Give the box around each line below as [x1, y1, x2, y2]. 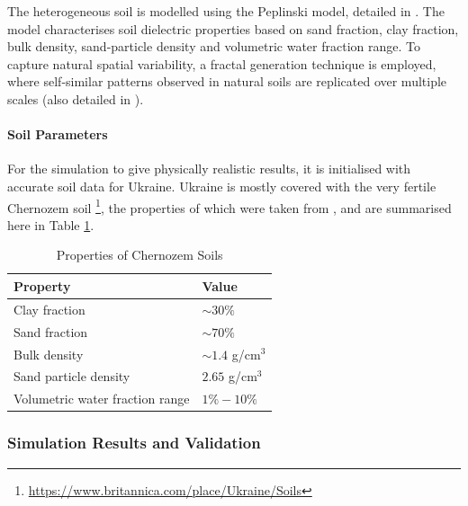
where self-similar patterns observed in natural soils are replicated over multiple [7, 72, 447, 91]
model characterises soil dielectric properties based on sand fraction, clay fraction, [7, 19, 459, 38]
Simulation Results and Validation [7, 431, 261, 454]
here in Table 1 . [7, 215, 94, 234]
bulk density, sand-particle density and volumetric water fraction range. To [7, 37, 420, 56]
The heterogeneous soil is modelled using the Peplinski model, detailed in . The [7, 2, 445, 20]
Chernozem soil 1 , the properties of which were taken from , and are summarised [7, 195, 452, 217]
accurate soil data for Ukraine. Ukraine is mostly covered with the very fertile [7, 176, 436, 195]
